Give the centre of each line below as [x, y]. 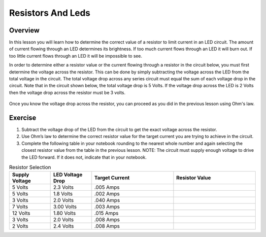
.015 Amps [106, 213]
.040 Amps [107, 201]
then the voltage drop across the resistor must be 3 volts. [67, 92]
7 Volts [20, 207]
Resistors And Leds [50, 13]
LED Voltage [68, 175]
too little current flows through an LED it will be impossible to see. [76, 56]
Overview [24, 30]
